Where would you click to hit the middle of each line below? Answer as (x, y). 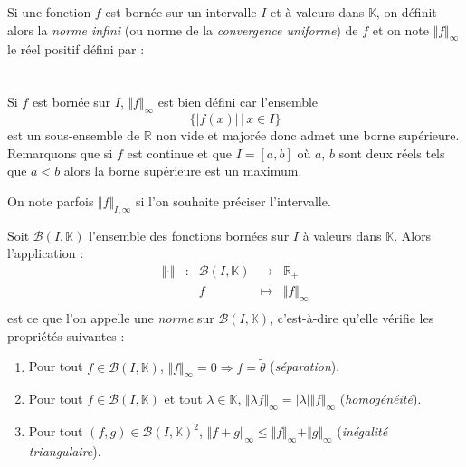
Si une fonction (49, 12)
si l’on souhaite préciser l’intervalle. (233, 200)
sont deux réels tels (392, 152)
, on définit (406, 12)
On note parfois (51, 200)
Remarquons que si (60, 152)
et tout (183, 399)
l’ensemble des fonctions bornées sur (189, 235)
